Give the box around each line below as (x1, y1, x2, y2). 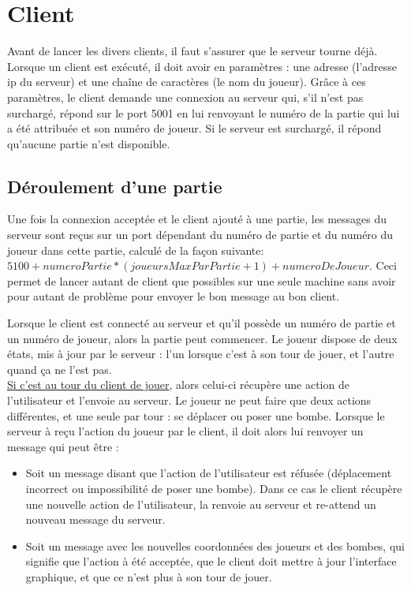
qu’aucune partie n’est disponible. (7, 135, 170, 151)
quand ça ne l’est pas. (7, 360, 112, 377)
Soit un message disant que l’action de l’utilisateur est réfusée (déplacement (25, 465, 392, 481)
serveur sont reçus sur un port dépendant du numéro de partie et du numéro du (7, 226, 394, 243)
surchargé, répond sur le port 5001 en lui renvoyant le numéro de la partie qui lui (7, 104, 400, 121)
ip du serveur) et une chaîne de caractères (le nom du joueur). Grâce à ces (7, 73, 366, 90)
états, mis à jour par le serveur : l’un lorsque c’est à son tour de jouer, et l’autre (7, 345, 394, 362)
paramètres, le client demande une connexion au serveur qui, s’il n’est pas (7, 88, 364, 105)
